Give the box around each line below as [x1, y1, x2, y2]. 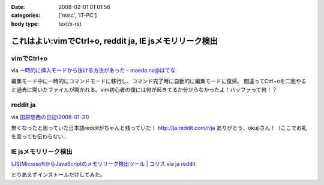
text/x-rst [58, 20, 82, 27]
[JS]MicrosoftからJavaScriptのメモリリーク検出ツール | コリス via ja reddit [11, 160, 196, 167]
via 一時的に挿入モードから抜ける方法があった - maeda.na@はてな [11, 66, 176, 74]
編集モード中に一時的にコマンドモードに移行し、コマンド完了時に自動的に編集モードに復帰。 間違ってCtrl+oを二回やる [11, 78, 307, 85]
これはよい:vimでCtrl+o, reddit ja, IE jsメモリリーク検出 [11, 36, 218, 46]
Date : [11, 4, 25, 10]
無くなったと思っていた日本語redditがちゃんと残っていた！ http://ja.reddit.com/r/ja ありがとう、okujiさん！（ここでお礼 [11, 125, 307, 132]
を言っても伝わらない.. [11, 132, 67, 140]
